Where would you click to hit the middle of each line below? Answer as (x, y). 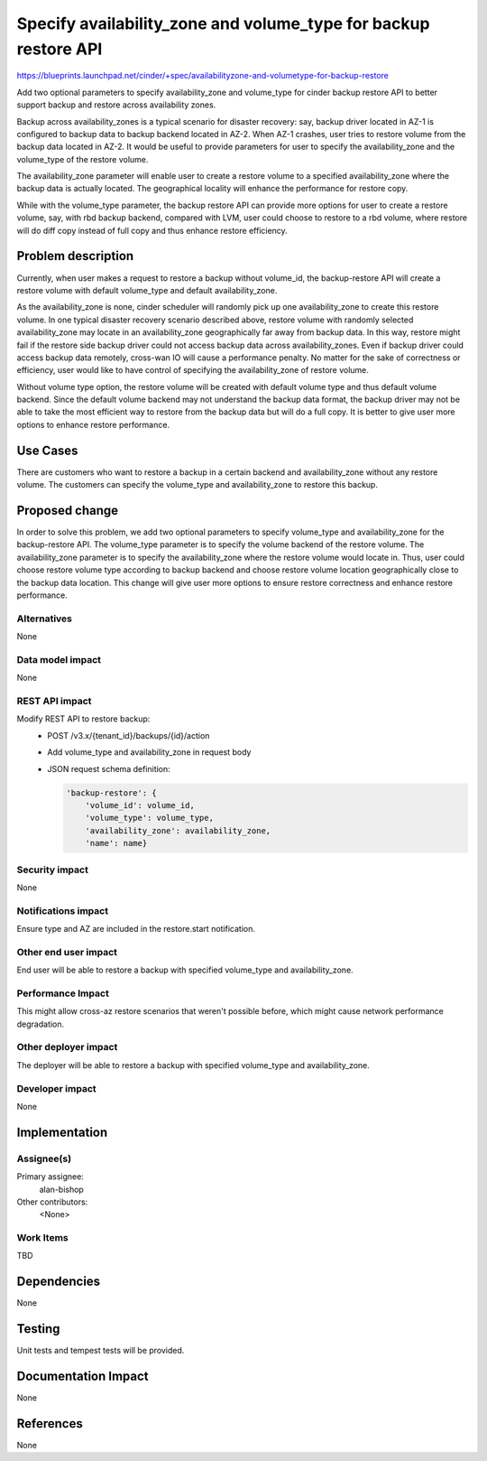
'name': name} (116, 843)
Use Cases (47, 450)
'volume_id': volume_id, (140, 805)
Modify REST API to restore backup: (83, 719)
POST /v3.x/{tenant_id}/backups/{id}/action (129, 735)
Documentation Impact (83, 1377)
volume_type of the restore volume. (83, 159)
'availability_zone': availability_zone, (178, 830)
